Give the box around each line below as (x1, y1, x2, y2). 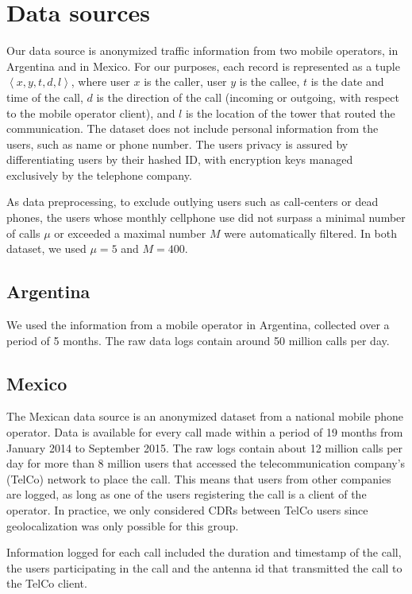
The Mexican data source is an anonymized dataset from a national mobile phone (6, 408, 404, 425)
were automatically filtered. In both (224, 224, 398, 241)
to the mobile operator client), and (6, 104, 175, 121)
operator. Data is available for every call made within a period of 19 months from (6, 424, 403, 441)
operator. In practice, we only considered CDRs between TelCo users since (6, 502, 368, 518)
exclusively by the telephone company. (6, 166, 192, 183)
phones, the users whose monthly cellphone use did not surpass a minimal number (6, 209, 406, 226)
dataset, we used (6, 240, 87, 257)
